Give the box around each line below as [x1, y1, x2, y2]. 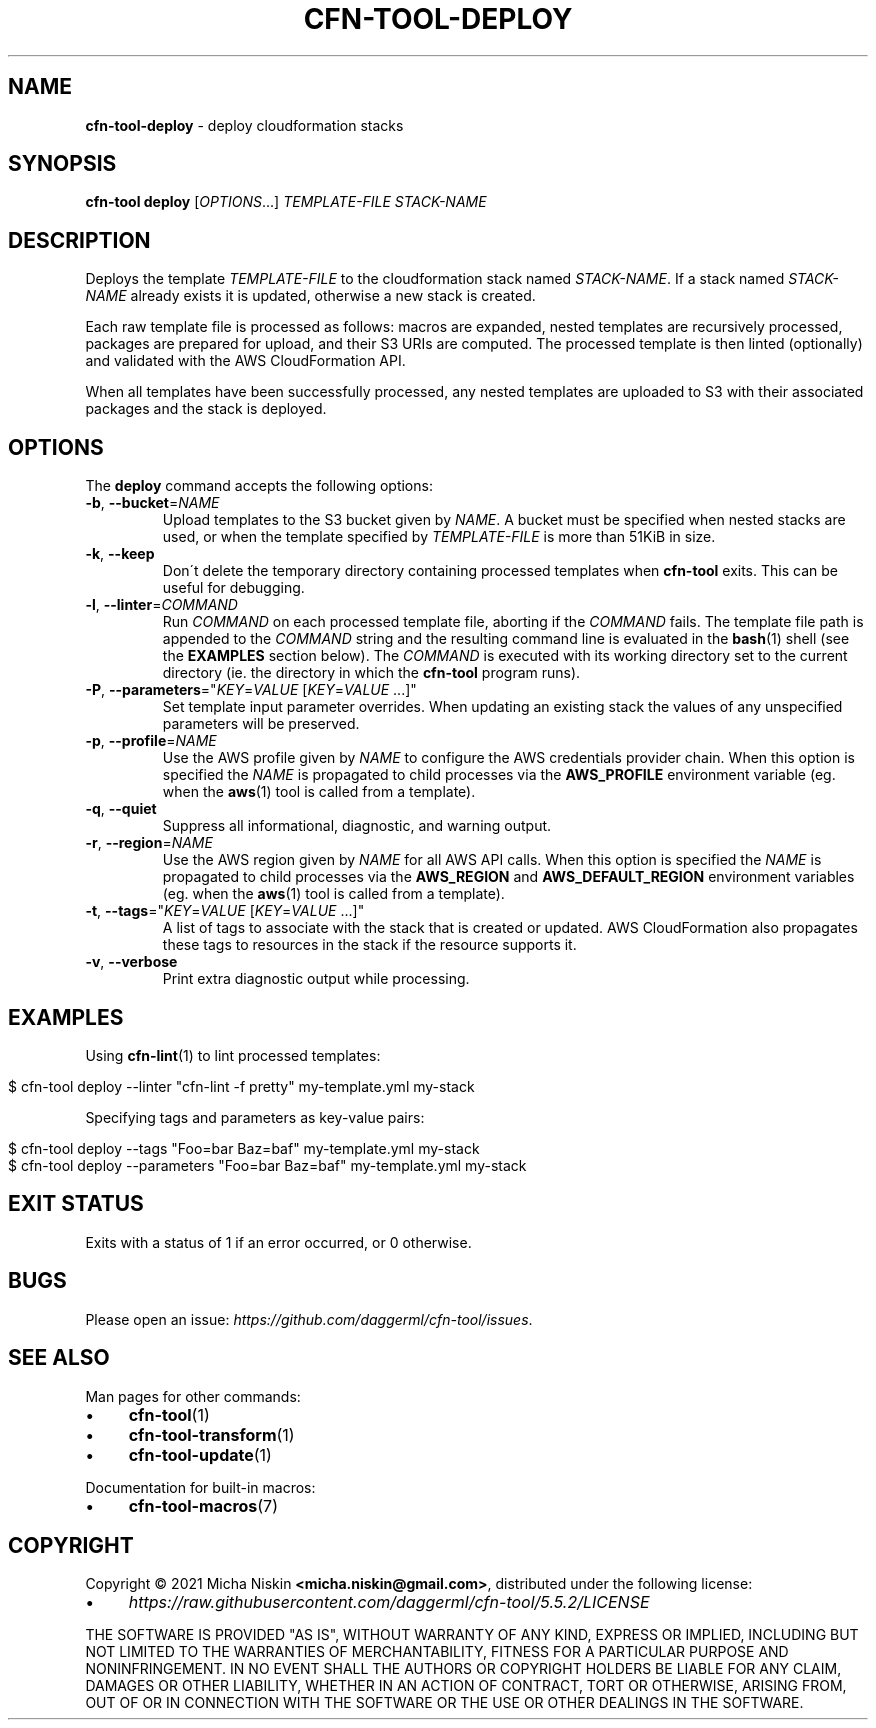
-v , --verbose [85, 953, 178, 971]
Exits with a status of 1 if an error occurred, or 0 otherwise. [85, 1233, 472, 1251]
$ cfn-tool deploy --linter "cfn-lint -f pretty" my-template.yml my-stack [8, 1077, 475, 1095]
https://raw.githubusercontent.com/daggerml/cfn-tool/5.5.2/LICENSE [128, 1592, 650, 1613]
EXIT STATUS [8, 1191, 144, 1217]
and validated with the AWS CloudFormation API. [85, 352, 406, 370]
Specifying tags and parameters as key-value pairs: [85, 1108, 425, 1126]
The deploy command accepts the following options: [85, 477, 433, 495]
